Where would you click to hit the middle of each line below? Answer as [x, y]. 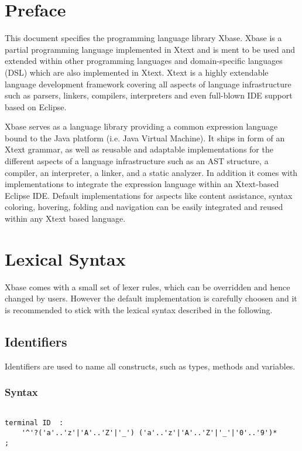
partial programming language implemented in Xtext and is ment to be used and [150, 49]
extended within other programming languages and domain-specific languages [144, 61]
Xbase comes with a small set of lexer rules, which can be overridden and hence [147, 286]
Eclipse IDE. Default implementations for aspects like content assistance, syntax [149, 195]
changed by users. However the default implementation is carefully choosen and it [151, 298]
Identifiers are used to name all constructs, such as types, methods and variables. [150, 366]
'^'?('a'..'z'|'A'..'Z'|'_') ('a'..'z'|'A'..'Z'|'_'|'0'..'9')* [149, 433]
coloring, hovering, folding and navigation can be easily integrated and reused [144, 207]
